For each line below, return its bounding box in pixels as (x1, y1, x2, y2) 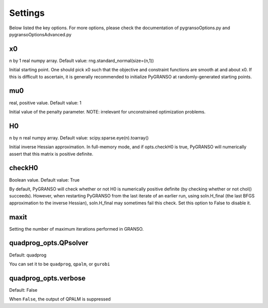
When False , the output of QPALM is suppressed (9, 296, 111, 302)
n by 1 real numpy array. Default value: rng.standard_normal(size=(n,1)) (9, 58, 154, 63)
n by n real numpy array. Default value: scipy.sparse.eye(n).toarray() (9, 134, 149, 141)
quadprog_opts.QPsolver (9, 239, 89, 247)
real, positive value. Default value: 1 (9, 100, 82, 106)
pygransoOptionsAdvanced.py (9, 31, 72, 37)
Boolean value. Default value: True (9, 177, 80, 183)
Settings (9, 7, 45, 18)
